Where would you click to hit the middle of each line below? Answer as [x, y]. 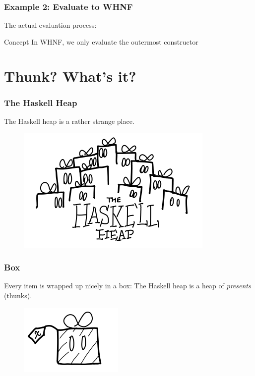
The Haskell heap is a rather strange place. [69, 121]
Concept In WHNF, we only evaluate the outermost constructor [101, 41]
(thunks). [18, 295]
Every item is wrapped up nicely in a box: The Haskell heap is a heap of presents [127, 286]
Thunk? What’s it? [70, 76]
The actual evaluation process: [50, 25]
